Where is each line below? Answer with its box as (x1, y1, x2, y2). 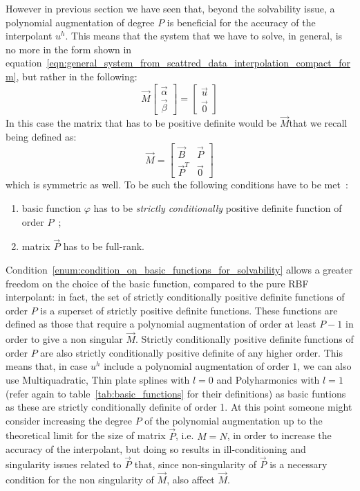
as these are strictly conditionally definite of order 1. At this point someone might (6, 400, 352, 414)
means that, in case (6, 359, 88, 373)
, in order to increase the (227, 428, 332, 443)
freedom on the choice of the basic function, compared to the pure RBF (6, 276, 309, 290)
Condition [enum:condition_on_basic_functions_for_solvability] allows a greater (6, 262, 353, 277)
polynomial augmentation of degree (6, 15, 155, 29)
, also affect (167, 472, 215, 486)
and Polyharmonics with (216, 373, 320, 387)
